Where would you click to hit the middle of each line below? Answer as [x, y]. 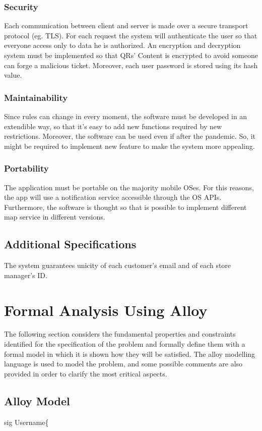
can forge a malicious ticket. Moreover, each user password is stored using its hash [131, 65]
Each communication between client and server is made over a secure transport [126, 25]
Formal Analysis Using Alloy [106, 310]
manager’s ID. [26, 275]
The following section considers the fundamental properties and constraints [120, 334]
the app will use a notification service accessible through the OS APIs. [113, 197]
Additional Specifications [70, 244]
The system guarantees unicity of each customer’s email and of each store [118, 265]
